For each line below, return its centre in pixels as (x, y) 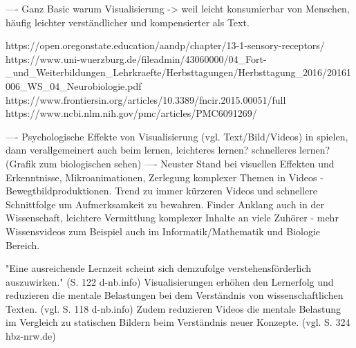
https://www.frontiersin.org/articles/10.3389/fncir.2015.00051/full (146, 99)
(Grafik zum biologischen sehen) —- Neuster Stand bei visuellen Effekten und (170, 163)
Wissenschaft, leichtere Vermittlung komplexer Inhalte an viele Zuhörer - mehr (172, 218)
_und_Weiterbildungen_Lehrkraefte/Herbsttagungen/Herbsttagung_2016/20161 (178, 72)
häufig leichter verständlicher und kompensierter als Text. (128, 22)
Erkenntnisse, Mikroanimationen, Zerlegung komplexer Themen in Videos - (165, 177)
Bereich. (23, 245)
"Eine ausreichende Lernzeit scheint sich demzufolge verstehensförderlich (159, 268)
